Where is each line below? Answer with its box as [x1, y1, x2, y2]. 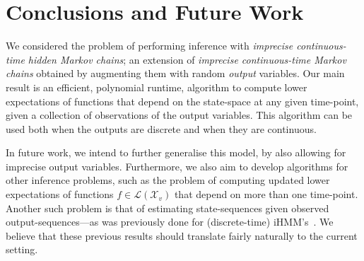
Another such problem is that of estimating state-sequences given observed [6, 200, 329, 215]
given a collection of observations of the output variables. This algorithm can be [6, 108, 353, 122]
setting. [6, 242, 38, 257]
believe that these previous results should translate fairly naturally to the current [6, 228, 358, 243]
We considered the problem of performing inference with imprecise [6, 38, 293, 53]
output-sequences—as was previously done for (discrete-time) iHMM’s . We [6, 214, 334, 229]
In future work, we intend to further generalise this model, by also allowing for [6, 145, 346, 160]
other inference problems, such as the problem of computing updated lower [6, 173, 330, 187]
